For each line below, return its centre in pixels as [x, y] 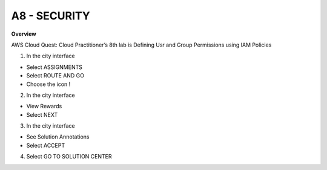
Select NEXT [42, 114]
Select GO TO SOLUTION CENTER [69, 157]
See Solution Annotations [58, 137]
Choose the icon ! [48, 84]
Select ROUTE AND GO [55, 76]
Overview [24, 34]
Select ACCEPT [46, 145]
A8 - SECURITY [51, 16]
